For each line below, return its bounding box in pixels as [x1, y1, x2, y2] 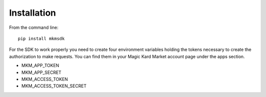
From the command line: [9, 24, 59, 30]
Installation [9, 7, 56, 18]
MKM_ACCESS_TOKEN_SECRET [21, 83, 87, 89]
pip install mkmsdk [18, 36, 65, 41]
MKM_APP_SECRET [21, 69, 62, 75]
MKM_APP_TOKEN [21, 63, 59, 69]
